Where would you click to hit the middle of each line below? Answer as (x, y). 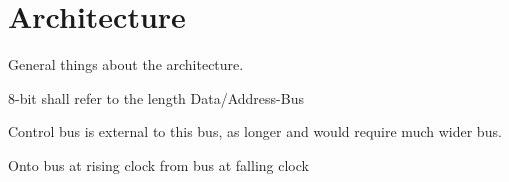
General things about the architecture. (126, 64)
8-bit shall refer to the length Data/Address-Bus (156, 97)
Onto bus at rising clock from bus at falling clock (158, 164)
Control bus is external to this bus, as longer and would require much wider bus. (255, 131)
